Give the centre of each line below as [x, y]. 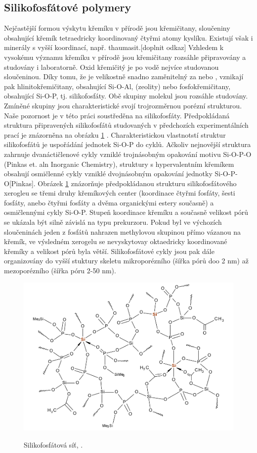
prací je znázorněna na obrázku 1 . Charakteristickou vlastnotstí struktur [115, 134]
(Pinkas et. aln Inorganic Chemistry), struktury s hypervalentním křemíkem [119, 164]
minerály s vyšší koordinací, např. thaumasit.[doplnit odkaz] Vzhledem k [114, 47]
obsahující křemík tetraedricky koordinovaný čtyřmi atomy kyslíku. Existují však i [128, 37]
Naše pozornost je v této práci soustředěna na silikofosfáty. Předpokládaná [117, 115]
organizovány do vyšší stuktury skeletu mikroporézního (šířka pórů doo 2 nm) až [126, 261]
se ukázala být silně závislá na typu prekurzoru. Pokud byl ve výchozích [113, 222]
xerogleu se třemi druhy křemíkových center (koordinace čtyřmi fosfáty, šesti [120, 193]
